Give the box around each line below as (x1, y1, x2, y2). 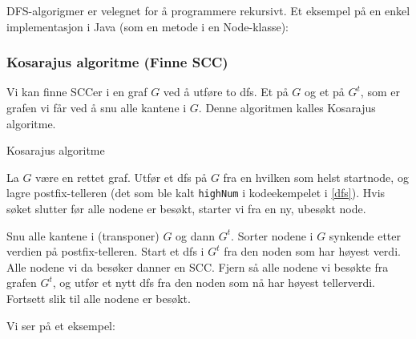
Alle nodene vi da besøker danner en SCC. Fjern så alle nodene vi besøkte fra (6, 258, 389, 275)
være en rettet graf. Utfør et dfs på (35, 168, 208, 185)
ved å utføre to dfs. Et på (163, 83, 289, 100)
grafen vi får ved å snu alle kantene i (6, 99, 187, 115)
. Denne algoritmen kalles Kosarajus (198, 99, 376, 115)
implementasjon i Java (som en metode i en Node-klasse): (6, 18, 289, 34)
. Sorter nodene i (231, 227, 313, 244)
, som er (360, 83, 400, 100)
